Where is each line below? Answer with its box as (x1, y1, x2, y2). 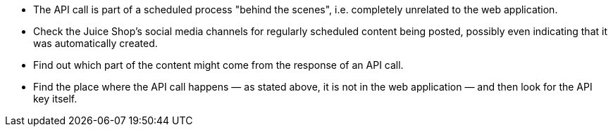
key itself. (33, 93, 78, 105)
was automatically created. (33, 37, 158, 49)
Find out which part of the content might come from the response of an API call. (33, 59, 404, 71)
